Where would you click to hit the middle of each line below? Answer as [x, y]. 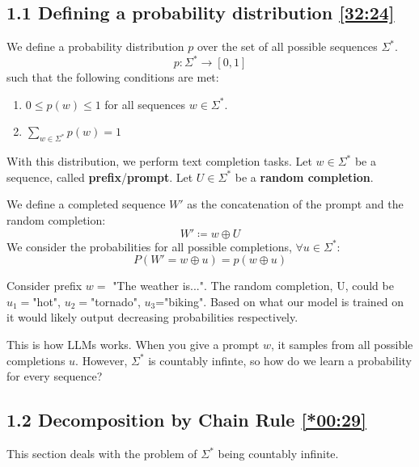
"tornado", [115, 301]
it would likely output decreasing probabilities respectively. [152, 317]
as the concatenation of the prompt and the [295, 204]
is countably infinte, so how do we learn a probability [280, 360]
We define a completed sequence [86, 204]
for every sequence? [55, 376]
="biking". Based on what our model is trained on [280, 301]
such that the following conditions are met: [113, 77]
